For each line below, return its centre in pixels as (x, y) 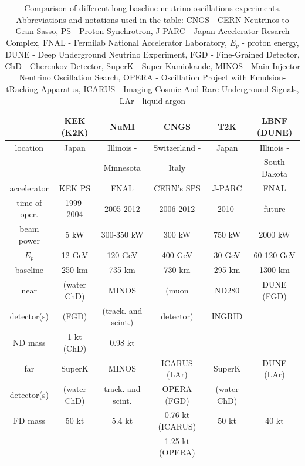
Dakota (274, 173)
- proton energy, (270, 42)
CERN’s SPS (177, 188)
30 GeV (227, 255)
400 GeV (177, 255)
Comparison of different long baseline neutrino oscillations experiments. (152, 8)
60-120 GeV (274, 255)
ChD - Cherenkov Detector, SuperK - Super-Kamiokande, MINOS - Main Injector (152, 65)
